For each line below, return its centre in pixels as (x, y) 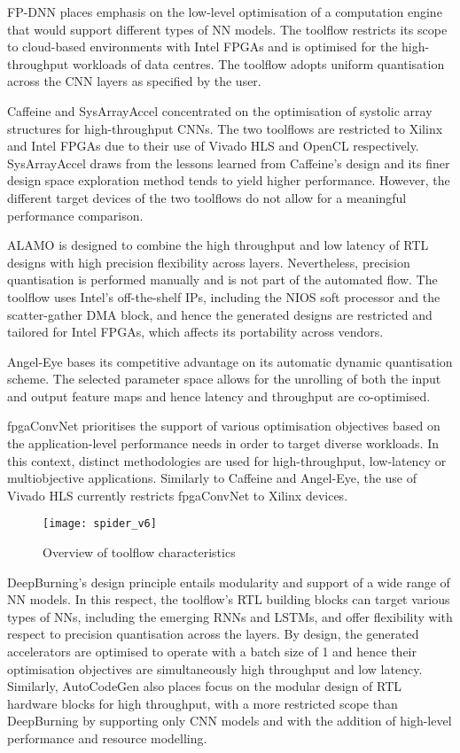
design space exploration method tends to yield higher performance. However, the (229, 180)
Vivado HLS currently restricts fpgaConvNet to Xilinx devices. (178, 495)
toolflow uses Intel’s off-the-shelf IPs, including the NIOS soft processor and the (224, 296)
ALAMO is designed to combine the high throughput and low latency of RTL (218, 245)
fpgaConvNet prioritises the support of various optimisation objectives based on (224, 426)
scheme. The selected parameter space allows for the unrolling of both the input (224, 379)
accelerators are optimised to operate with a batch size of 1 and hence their (212, 652)
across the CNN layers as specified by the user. (134, 81)
